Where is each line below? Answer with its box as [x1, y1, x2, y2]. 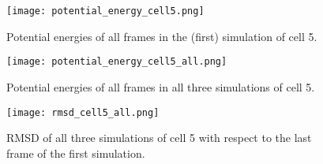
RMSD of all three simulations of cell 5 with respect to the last [6, 129, 312, 146]
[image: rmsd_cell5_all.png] [6, 106, 160, 118]
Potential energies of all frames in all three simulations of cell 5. [6, 78, 315, 95]
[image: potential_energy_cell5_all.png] [6, 56, 227, 68]
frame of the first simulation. [6, 144, 145, 161]
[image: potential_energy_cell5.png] [6, 6, 205, 17]
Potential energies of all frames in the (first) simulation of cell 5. [6, 28, 317, 44]
